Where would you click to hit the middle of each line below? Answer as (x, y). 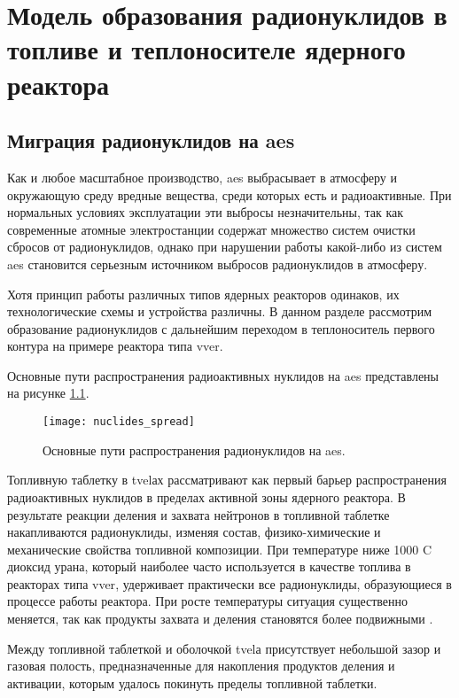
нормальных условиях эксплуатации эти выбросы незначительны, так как (206, 212)
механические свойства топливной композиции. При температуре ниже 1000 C (220, 549)
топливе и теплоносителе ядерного (206, 49)
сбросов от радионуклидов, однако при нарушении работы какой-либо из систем (225, 247)
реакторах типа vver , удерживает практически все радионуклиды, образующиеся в (229, 583)
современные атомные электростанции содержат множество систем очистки (211, 229)
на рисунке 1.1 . (48, 393)
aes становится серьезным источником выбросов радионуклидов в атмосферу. (218, 264)
